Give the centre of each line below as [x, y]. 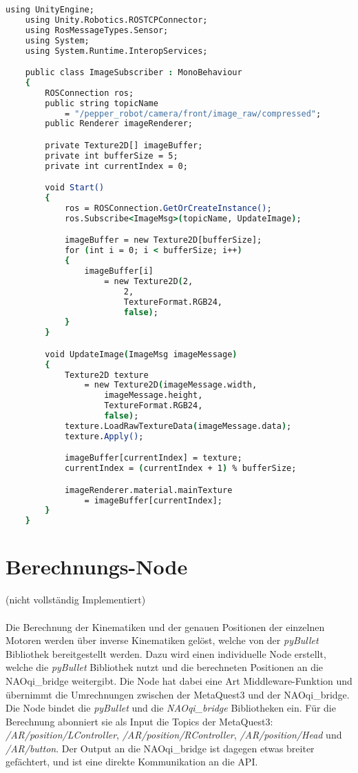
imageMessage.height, [154, 395]
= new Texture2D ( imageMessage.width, [171, 385]
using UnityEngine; [50, 10]
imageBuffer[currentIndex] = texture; [153, 458]
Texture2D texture [106, 375]
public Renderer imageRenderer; [119, 124]
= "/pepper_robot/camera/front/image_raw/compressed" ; [193, 113]
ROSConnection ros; [89, 93]
